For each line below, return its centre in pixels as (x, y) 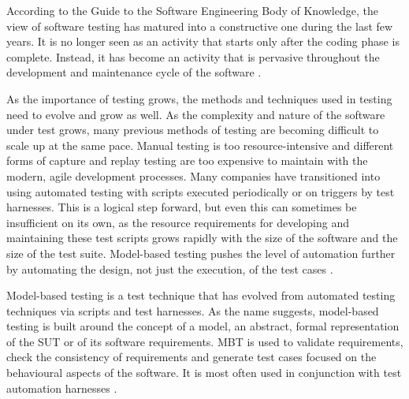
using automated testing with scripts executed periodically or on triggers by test (201, 191)
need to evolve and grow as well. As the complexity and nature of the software (196, 114)
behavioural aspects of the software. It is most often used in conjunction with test (204, 373)
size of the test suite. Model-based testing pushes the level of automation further (201, 253)
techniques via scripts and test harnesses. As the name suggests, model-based (193, 310)
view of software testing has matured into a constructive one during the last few (200, 26)
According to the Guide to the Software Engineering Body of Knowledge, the (192, 10)
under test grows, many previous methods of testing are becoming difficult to (193, 130)
